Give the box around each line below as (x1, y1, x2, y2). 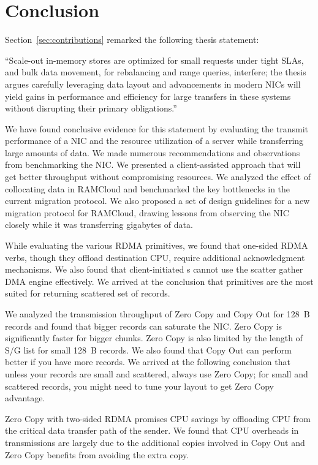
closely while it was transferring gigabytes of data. (5, 218, 193, 231)
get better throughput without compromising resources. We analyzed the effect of (5, 170, 311, 183)
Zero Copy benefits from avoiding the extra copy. (5, 448, 189, 461)
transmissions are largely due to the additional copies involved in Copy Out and (5, 436, 305, 448)
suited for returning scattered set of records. (5, 287, 170, 300)
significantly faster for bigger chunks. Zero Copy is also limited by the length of (5, 331, 303, 344)
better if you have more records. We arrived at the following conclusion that (5, 355, 290, 368)
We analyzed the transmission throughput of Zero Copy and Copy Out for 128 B (5, 308, 310, 320)
